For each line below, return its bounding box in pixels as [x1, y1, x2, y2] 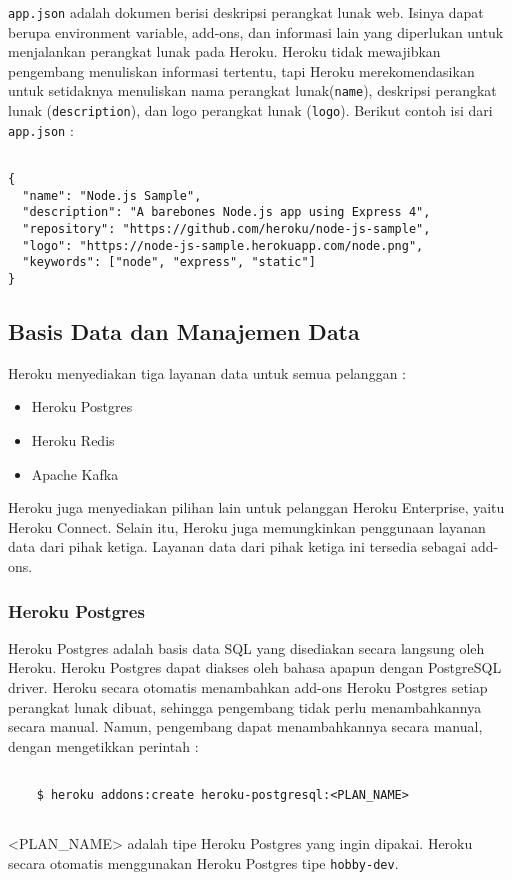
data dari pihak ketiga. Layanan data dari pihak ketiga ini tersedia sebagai [8, 536, 467, 557]
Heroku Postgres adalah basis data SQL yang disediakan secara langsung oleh [8, 637, 485, 658]
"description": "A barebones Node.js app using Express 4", [22, 205, 431, 220]
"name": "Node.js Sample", [22, 188, 202, 203]
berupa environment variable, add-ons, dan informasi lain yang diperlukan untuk [8, 21, 504, 42]
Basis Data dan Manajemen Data [8, 316, 360, 347]
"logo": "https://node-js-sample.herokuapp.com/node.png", [22, 238, 424, 253]
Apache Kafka [31, 463, 119, 484]
